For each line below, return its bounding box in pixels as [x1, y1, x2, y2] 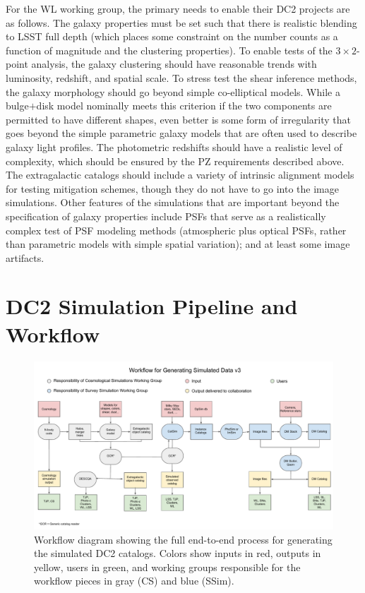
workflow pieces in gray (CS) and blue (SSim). [34, 573, 234, 588]
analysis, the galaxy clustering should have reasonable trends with [31, 56, 317, 71]
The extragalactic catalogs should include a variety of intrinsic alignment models [6, 167, 354, 182]
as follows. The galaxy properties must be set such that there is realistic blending [6, 15, 357, 30]
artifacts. [6, 250, 44, 265]
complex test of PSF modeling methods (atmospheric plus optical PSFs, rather [6, 222, 347, 237]
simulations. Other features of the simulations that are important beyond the [6, 195, 340, 210]
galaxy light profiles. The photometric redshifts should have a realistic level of [6, 139, 342, 154]
